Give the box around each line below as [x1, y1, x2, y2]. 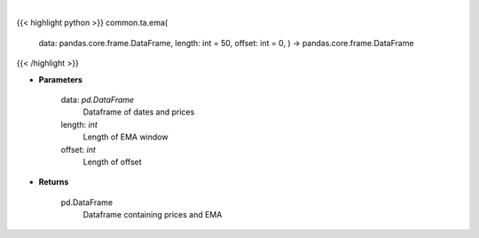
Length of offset [82, 156, 142, 167]
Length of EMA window [82, 131, 169, 142]
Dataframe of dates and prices [82, 107, 195, 117]
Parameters [38, 74, 83, 84]
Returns [38, 177, 69, 187]
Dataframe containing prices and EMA [82, 210, 223, 220]
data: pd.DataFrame [60, 94, 135, 105]
